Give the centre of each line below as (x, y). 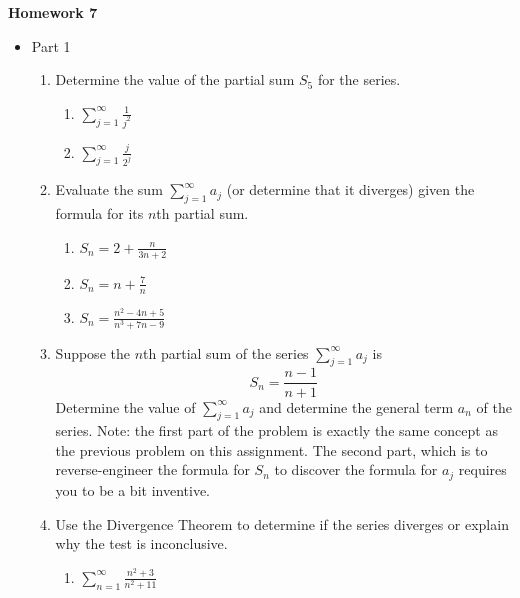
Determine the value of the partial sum (175, 79)
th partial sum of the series (226, 352)
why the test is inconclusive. (141, 543)
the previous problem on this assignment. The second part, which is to (271, 449)
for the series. (359, 79)
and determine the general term (356, 406)
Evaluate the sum (109, 189)
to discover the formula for (356, 469)
